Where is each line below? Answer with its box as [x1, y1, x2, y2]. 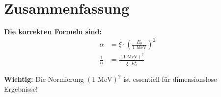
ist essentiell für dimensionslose [123, 74, 217, 84]
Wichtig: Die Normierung [4, 74, 84, 84]
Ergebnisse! [4, 84, 38, 94]
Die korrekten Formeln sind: [4, 26, 102, 37]
